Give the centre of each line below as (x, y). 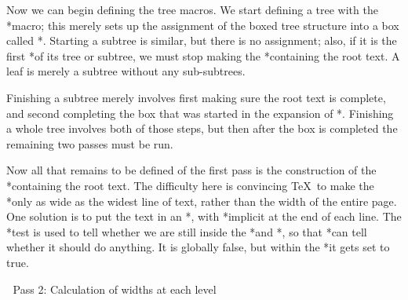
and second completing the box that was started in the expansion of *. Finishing (200, 113)
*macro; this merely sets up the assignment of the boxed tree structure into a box (203, 25)
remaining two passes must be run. (90, 143)
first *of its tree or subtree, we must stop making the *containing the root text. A (203, 55)
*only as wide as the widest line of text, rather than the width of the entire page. (202, 201)
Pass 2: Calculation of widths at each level (115, 289)
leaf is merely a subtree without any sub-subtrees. (126, 71)
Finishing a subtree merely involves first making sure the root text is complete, (196, 97)
